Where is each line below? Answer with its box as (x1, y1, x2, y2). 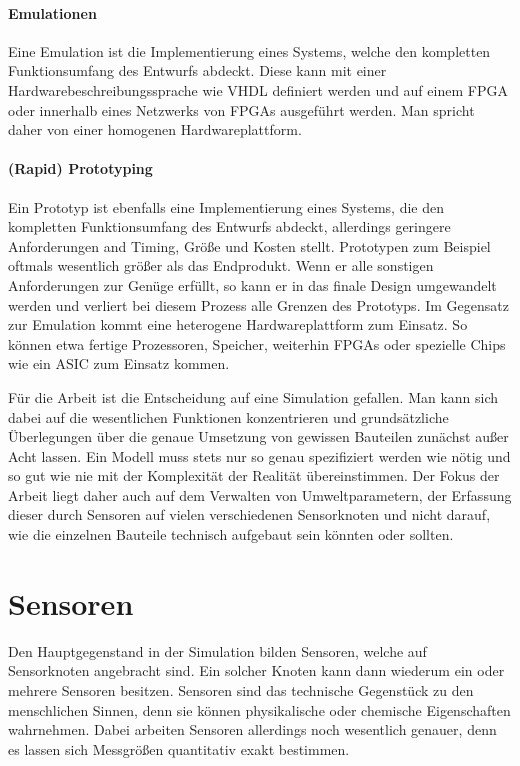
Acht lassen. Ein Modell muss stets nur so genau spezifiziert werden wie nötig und (8, 445, 511, 466)
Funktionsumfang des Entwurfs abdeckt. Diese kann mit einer (8, 60, 387, 81)
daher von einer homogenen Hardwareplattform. (8, 119, 302, 140)
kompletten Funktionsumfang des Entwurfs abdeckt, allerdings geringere (8, 216, 451, 237)
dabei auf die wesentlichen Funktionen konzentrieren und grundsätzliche (8, 406, 449, 427)
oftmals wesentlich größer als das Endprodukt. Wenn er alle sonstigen (8, 255, 434, 276)
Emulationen (8, 2, 97, 23)
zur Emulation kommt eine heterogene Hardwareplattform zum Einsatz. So (8, 314, 468, 335)
